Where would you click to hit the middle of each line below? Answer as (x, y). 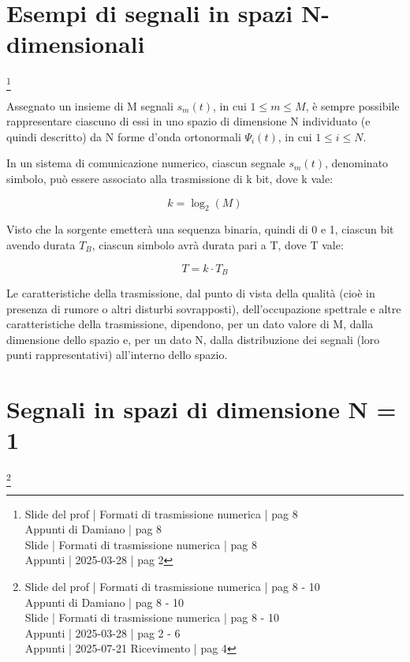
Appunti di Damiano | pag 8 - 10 (104, 602)
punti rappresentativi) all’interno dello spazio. (117, 355)
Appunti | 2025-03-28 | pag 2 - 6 (102, 632)
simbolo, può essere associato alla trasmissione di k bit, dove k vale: (170, 179)
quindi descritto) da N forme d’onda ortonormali (124, 136)
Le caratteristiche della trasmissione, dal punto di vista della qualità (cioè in (191, 293)
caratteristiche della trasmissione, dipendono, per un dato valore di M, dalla (190, 324)
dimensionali (76, 44)
